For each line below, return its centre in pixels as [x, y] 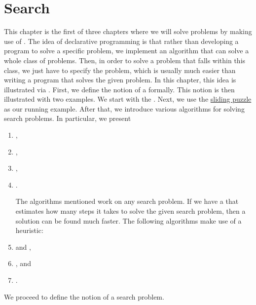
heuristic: [29, 230]
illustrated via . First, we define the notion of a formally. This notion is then [119, 89]
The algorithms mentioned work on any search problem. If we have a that [127, 201]
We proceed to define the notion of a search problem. [84, 296]
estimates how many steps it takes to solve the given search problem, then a [130, 211]
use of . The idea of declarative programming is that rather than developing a [121, 41]
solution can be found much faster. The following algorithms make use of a [128, 220]
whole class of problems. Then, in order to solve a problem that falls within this [125, 60]
